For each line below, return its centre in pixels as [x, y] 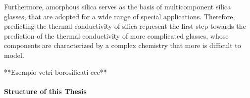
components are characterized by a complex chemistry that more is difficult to [123, 45]
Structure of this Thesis [45, 91]
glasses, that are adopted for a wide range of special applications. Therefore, [120, 16]
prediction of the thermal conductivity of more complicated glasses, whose [116, 35]
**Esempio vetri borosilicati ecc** [55, 72]
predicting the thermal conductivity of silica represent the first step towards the [125, 26]
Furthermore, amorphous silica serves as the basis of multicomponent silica [118, 6]
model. [14, 55]
